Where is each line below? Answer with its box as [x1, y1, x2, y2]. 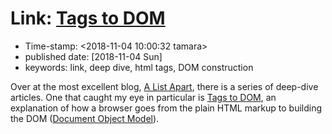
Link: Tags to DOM [10, 7, 166, 30]
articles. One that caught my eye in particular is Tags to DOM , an [10, 91, 277, 103]
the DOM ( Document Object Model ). [10, 112, 160, 124]
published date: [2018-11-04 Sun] [24, 50, 163, 62]
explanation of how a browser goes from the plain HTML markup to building [10, 102, 323, 114]
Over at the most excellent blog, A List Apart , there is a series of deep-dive [10, 80, 319, 92]
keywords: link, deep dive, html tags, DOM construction [24, 61, 254, 73]
